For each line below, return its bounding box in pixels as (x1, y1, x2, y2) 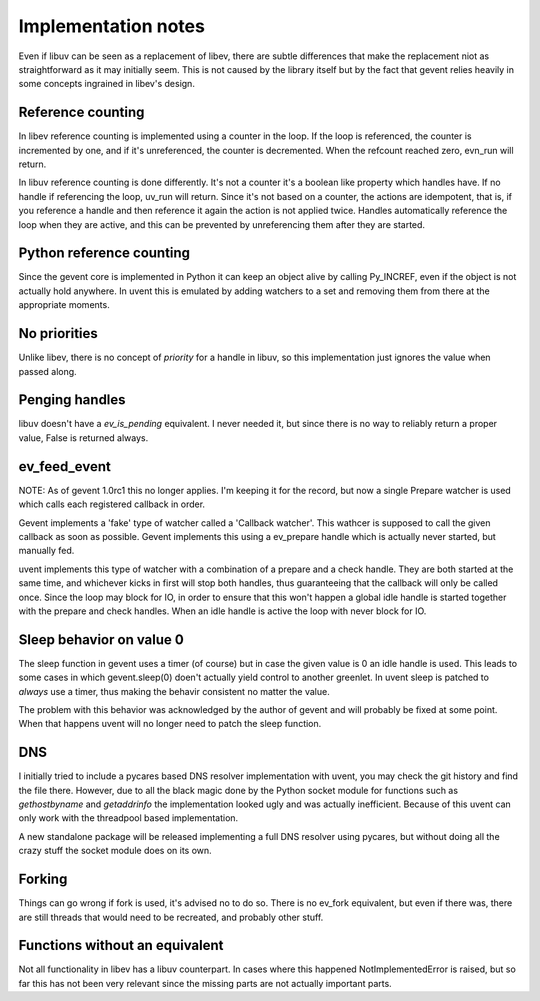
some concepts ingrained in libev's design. (18, 78, 195, 90)
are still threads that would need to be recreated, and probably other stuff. (18, 911, 324, 923)
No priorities (18, 325, 99, 342)
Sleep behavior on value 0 (18, 631, 184, 648)
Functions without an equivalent (18, 937, 224, 954)
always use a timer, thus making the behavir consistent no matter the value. (18, 685, 330, 697)
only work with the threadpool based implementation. (18, 812, 239, 824)
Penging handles (18, 391, 126, 409)
